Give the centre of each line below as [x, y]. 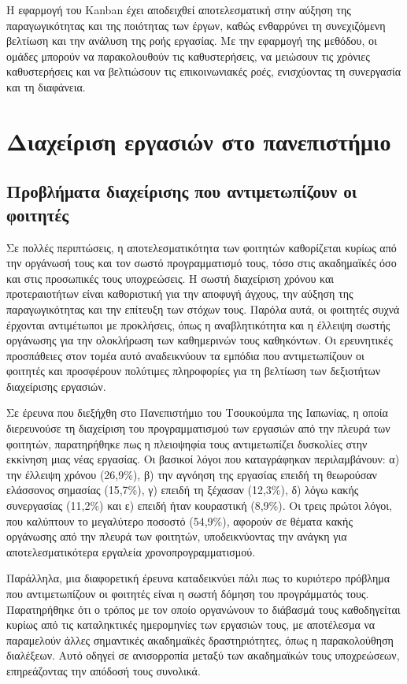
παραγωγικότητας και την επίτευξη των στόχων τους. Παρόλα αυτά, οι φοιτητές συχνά [203, 309]
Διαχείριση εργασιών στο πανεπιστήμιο [199, 141]
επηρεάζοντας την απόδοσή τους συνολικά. [104, 670]
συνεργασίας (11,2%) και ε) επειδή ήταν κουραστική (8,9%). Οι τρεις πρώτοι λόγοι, [200, 506]
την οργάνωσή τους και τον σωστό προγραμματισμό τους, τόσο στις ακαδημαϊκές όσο [202, 263]
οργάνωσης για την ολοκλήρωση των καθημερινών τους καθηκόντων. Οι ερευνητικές [200, 340]
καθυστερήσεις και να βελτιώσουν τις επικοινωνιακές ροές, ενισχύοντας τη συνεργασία [204, 71]
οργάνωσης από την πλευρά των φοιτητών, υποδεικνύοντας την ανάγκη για [177, 536]
